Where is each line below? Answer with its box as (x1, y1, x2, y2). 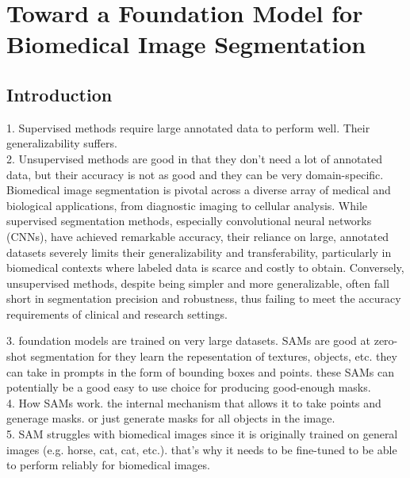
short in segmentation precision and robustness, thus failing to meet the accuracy (6, 290, 401, 307)
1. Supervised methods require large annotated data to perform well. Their (6, 119, 370, 136)
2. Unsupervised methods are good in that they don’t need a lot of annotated (6, 150, 383, 166)
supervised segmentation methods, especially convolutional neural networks (6, 212, 372, 229)
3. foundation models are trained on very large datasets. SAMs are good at (6, 332, 371, 349)
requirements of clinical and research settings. (6, 305, 228, 322)
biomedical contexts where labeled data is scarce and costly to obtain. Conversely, (6, 259, 404, 276)
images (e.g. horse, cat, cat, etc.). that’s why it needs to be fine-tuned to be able (6, 441, 397, 457)
